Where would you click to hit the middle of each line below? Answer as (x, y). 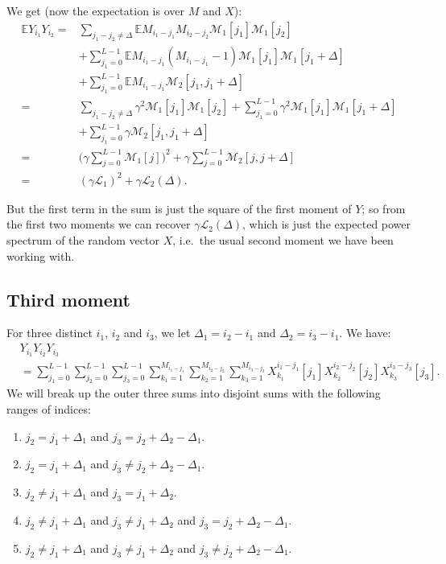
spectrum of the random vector (83, 240)
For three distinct (50, 333)
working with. (41, 255)
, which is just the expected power (327, 224)
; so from (384, 208)
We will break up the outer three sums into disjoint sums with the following (194, 393)
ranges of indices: (49, 409)
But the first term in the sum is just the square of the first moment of (179, 208)
